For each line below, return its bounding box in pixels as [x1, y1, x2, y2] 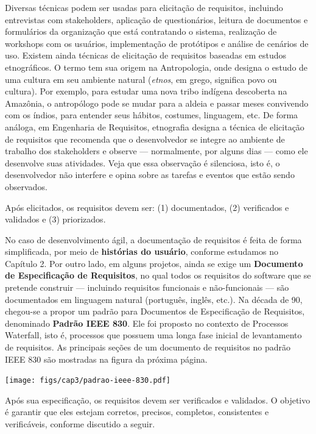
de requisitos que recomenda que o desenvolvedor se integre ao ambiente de [5, 132, 285, 145]
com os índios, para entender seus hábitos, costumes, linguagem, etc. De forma [5, 108, 298, 121]
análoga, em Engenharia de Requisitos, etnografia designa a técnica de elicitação [5, 120, 304, 133]
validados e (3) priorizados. [5, 213, 106, 226]
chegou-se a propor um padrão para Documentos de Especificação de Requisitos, [5, 305, 305, 318]
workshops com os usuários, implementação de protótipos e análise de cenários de [5, 37, 309, 49]
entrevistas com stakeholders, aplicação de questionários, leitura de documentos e [5, 13, 308, 26]
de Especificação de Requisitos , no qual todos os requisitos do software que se [5, 269, 311, 282]
